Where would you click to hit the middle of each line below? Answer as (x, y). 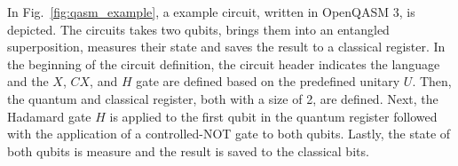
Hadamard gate (49, 116)
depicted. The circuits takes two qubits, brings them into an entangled (198, 29)
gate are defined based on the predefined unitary (268, 81)
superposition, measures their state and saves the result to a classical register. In (226, 47)
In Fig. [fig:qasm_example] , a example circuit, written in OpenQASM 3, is (211, 12)
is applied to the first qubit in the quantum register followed (273, 116)
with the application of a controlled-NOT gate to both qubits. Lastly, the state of (229, 134)
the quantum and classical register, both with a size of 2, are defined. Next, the (223, 98)
